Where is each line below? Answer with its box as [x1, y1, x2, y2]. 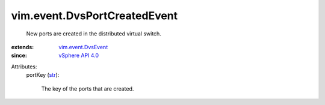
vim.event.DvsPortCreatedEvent [11, 9, 178, 22]
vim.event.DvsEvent [58, 43, 108, 50]
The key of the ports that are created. [41, 85, 134, 92]
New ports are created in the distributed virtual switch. [26, 30, 162, 37]
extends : [11, 43, 34, 50]
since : [11, 52, 27, 59]
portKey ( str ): [26, 71, 60, 79]
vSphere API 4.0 [58, 52, 99, 59]
